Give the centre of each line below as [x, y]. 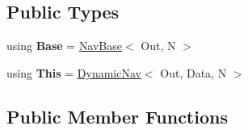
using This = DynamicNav [74, 72]
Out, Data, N [193, 72]
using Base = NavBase [65, 46]
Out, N [158, 46]
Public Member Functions [117, 116]
